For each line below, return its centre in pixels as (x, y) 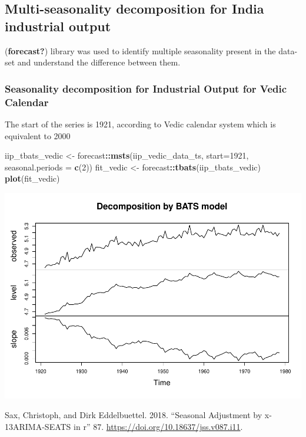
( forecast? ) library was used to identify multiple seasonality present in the (140, 50)
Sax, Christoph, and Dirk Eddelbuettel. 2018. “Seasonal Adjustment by (134, 415)
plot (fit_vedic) (32, 178)
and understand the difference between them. (99, 62)
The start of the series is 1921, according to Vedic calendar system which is (140, 124)
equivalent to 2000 (38, 135)
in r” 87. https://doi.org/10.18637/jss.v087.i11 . (158, 426)
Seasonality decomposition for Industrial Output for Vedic (146, 88)
